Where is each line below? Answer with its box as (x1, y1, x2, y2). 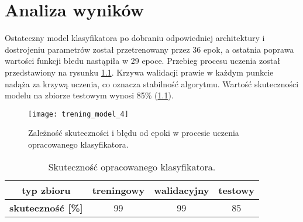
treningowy (92, 183, 145, 197)
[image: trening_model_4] (28, 110, 129, 118)
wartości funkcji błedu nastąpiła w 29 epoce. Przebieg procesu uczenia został (5, 54, 280, 67)
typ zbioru (22, 183, 71, 197)
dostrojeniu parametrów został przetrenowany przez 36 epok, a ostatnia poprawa (5, 43, 294, 55)
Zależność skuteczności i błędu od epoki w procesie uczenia (28, 127, 239, 139)
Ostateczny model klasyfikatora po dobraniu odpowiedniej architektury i (5, 32, 265, 44)
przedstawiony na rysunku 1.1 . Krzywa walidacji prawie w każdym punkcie (5, 66, 274, 78)
